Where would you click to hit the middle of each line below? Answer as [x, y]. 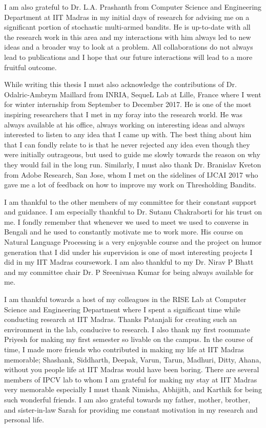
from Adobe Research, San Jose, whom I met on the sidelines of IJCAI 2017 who [131, 174]
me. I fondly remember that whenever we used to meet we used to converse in [127, 221]
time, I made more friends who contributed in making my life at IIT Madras [124, 349]
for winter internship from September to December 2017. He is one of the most [128, 104]
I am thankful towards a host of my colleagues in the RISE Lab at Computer [125, 299]
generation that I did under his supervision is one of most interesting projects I [128, 252]
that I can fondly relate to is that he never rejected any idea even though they [127, 144]
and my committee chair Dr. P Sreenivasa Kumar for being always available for [129, 272]
